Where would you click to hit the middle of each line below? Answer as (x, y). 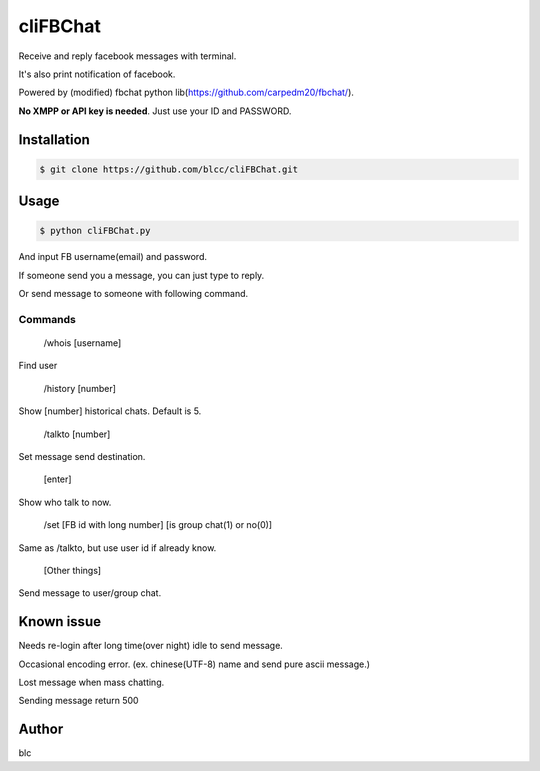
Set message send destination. (82, 456)
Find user (38, 366)
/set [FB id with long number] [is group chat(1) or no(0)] (158, 525)
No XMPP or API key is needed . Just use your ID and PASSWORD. (155, 111)
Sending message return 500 (78, 701)
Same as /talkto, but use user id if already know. (117, 547)
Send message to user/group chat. (90, 593)
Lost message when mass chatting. (91, 682)
